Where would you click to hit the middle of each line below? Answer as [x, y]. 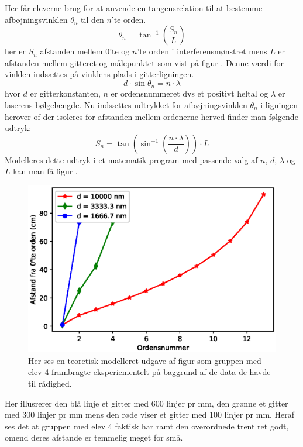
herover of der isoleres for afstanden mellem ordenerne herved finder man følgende [151, 116]
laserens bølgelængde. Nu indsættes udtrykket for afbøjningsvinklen [126, 105]
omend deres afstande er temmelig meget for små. [94, 437]
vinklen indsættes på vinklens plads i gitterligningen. [99, 74]
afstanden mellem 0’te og [85, 51]
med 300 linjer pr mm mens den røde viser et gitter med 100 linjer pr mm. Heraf [150, 415]
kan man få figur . [45, 171]
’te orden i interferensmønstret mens [202, 51]
